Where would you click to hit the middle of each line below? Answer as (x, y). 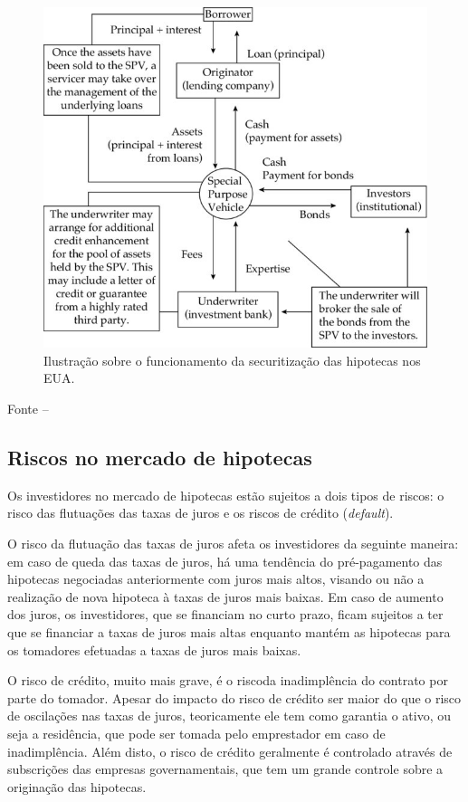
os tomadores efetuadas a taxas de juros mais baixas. (154, 649)
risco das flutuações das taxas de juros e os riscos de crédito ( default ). (201, 513)
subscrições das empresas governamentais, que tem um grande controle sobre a (225, 769)
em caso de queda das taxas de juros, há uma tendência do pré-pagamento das (225, 561)
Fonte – (28, 409)
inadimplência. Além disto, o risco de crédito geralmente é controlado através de (230, 751)
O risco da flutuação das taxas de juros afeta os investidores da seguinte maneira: (233, 544)
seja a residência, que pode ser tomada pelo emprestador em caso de (196, 733)
